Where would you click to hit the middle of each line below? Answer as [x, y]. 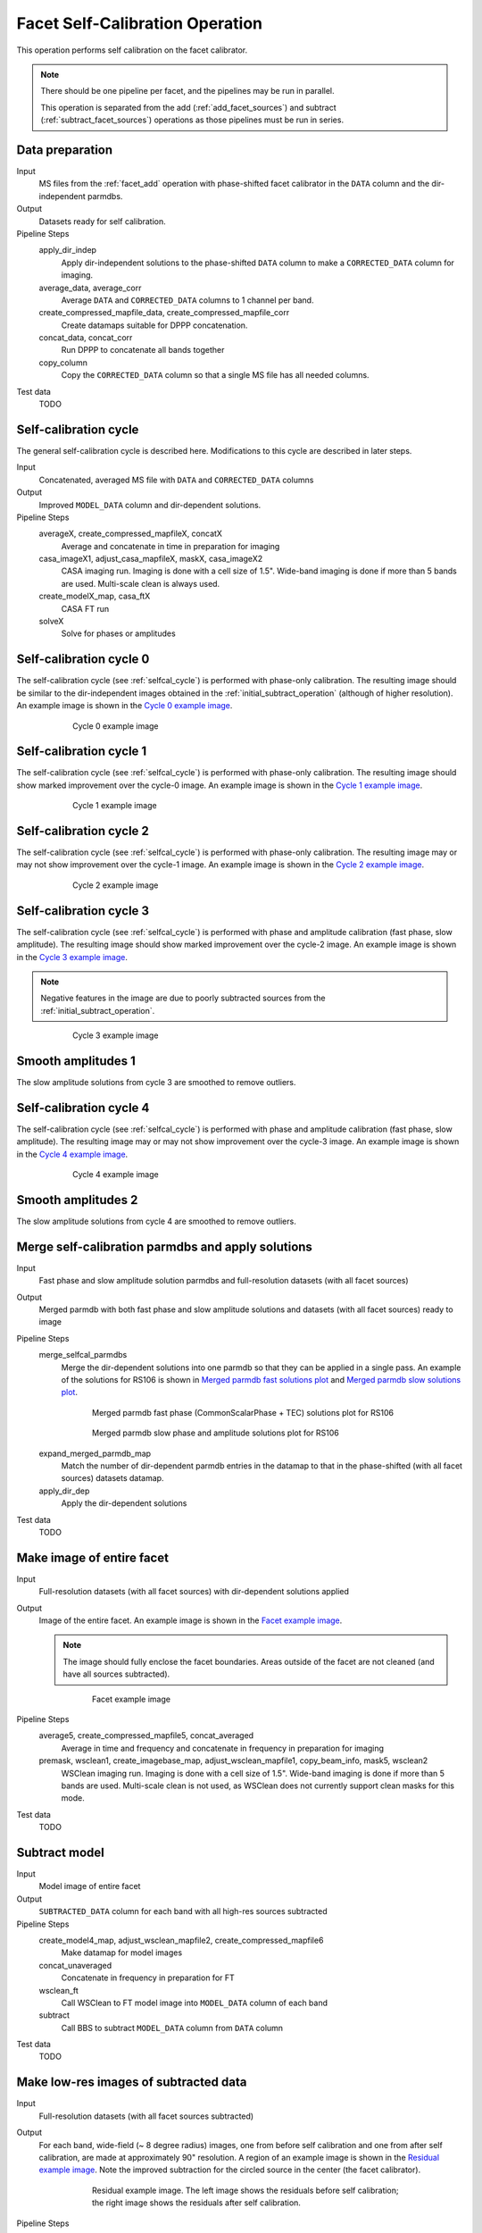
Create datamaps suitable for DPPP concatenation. [154, 325]
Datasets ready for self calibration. [103, 221]
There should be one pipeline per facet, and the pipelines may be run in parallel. [187, 91]
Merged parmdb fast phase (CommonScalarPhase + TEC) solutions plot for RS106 [243, 1412]
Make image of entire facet [93, 1557]
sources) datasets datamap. [112, 1478]
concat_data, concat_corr [86, 338]
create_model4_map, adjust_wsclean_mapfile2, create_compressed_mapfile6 [181, 1940]
